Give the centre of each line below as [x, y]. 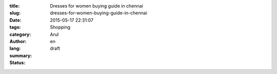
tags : [15, 27]
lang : [15, 49]
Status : [17, 63]
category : [20, 34]
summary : [21, 55]
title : [15, 6]
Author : [18, 41]
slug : [15, 13]
